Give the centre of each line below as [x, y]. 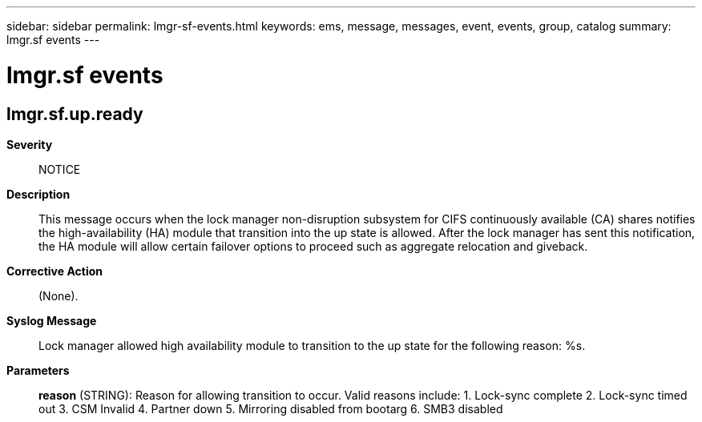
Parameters [38, 370]
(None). [58, 295]
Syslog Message [52, 320]
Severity [30, 144]
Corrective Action [54, 271]
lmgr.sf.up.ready [75, 114]
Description [38, 194]
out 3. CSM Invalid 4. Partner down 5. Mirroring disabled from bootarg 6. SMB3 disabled [271, 408]
